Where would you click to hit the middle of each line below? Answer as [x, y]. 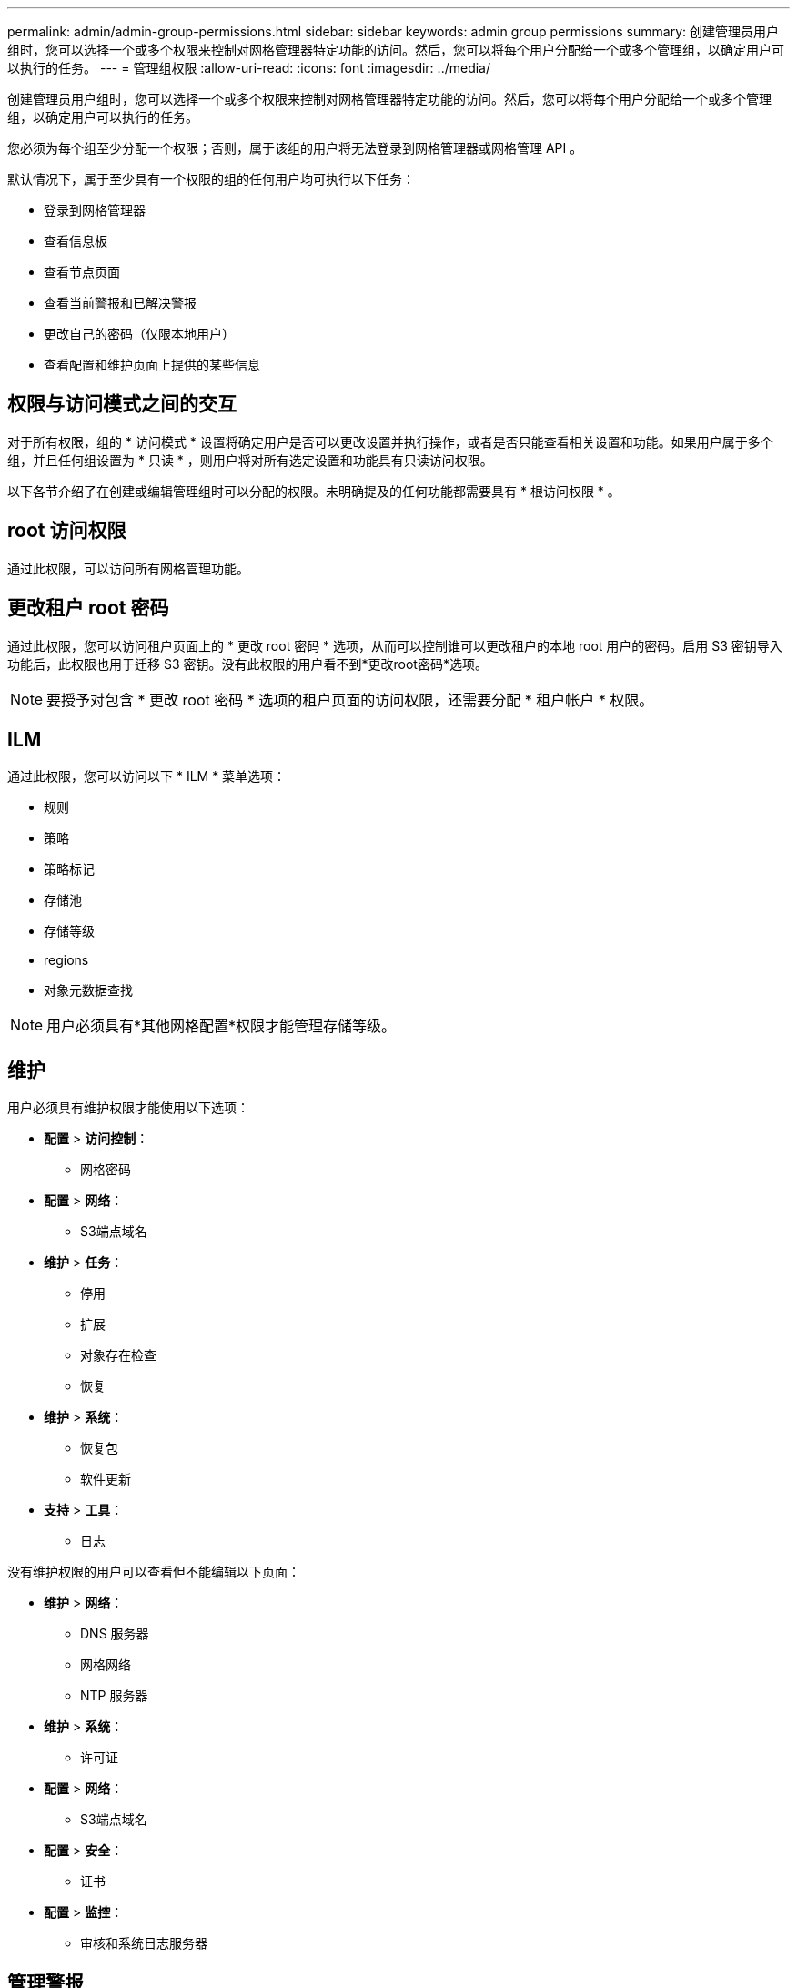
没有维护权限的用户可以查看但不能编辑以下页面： [154, 1572]
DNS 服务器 [115, 1634]
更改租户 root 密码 [88, 608]
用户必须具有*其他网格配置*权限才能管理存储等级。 [222, 1026]
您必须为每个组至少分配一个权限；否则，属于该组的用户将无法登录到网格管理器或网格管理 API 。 [295, 148]
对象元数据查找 [88, 990]
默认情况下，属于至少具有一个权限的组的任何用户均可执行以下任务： [211, 179]
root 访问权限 [67, 531]
